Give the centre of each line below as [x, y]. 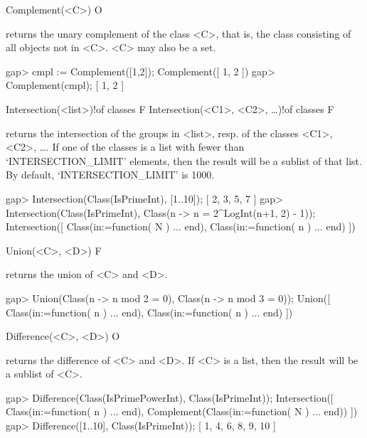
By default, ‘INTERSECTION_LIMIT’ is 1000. [110, 175]
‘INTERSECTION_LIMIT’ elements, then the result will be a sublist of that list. [184, 160]
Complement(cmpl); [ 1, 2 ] [65, 85]
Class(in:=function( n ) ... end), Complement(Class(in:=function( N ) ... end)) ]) [182, 411]
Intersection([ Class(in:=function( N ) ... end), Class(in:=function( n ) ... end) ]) [181, 226]
